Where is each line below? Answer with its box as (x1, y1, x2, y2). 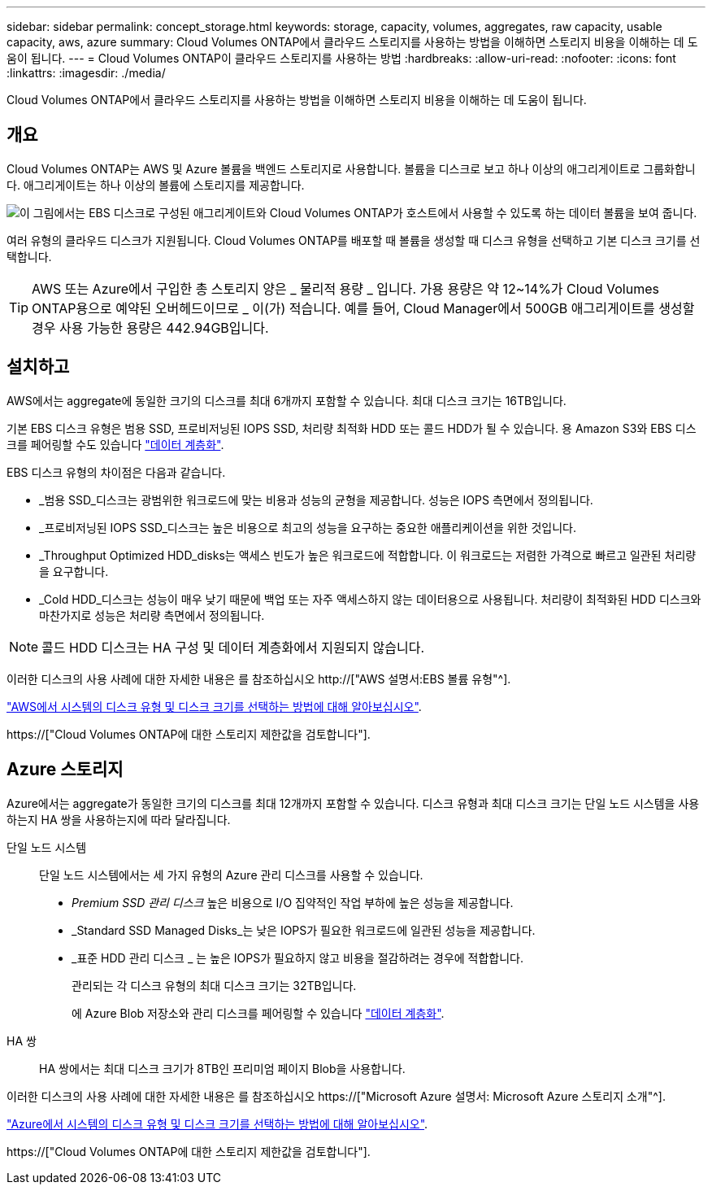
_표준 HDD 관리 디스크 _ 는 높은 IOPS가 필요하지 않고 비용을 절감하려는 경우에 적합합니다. (72, 950, 524, 965)
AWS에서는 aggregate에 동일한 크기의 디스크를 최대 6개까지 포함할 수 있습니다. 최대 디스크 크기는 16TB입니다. (7, 393, 567, 408)
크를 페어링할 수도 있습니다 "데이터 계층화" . (7, 437, 224, 452)
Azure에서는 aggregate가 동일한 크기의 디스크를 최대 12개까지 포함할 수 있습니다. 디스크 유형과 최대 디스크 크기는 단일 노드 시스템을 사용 (7, 796, 700, 810)
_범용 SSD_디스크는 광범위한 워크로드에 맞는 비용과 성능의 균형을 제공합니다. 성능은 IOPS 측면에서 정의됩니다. (39, 492, 593, 507)
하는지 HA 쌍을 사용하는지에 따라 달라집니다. (7, 812, 231, 827)
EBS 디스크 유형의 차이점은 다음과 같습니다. (7, 465, 226, 479)
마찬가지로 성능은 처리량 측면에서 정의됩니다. (39, 608, 265, 622)
